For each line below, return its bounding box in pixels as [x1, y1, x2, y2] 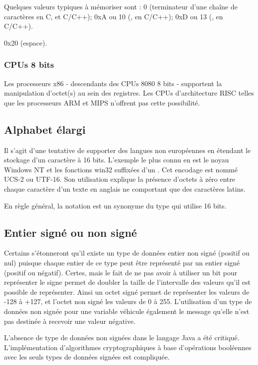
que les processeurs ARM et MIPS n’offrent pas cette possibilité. [4, 97, 200, 107]
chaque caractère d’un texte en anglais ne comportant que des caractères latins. [4, 183, 246, 194]
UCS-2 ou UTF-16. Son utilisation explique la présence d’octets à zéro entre [4, 174, 236, 184]
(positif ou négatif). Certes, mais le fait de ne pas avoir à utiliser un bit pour [4, 267, 237, 277]
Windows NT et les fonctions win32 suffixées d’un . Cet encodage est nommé [4, 164, 238, 174]
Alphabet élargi [4, 121, 86, 137]
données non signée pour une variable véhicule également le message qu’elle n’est [4, 306, 250, 316]
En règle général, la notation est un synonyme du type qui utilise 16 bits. [4, 200, 227, 210]
